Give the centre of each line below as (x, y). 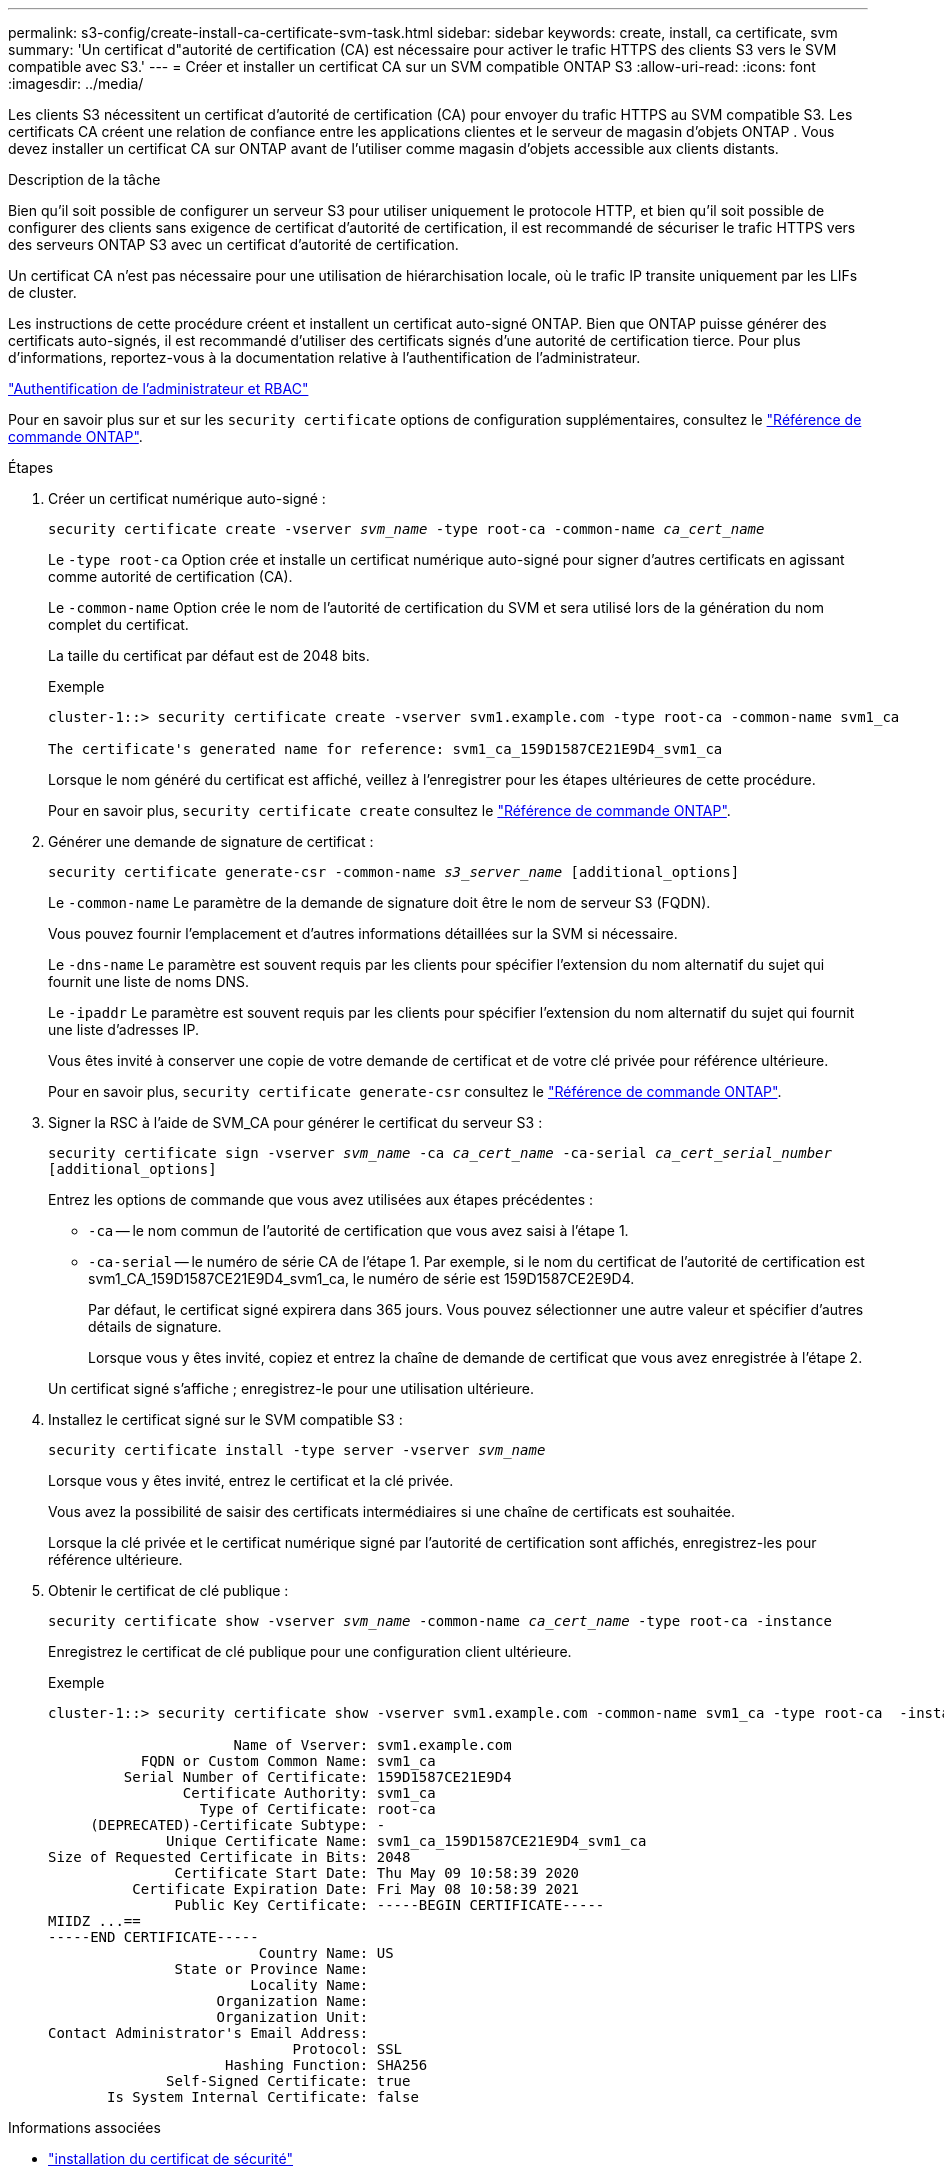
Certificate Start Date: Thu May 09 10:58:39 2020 (377, 1873)
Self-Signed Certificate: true (288, 2081)
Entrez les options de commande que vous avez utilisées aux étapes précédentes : (320, 1199)
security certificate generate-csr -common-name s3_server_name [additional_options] (394, 872)
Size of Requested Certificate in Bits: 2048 (229, 1857)
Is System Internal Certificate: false (263, 2097)
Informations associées (84, 2127)
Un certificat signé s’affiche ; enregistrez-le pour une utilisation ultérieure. (291, 1388)
